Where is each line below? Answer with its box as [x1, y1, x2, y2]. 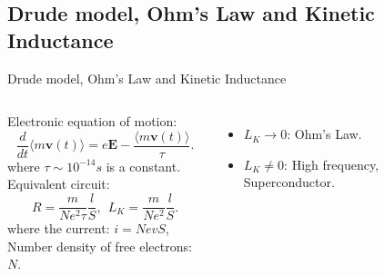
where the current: [7, 219, 110, 238]
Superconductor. [243, 172, 335, 192]
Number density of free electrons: [7, 236, 192, 255]
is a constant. [106, 156, 181, 175]
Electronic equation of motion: [7, 112, 177, 131]
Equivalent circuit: [7, 174, 110, 193]
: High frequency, [284, 154, 380, 173]
